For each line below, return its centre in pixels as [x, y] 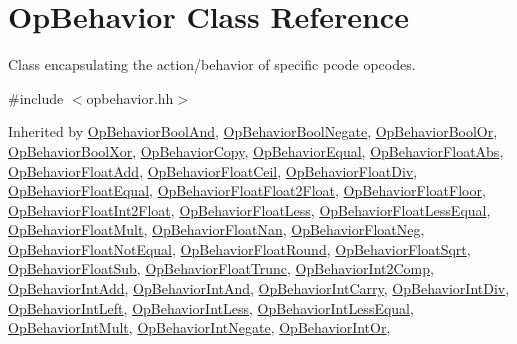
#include [36, 97]
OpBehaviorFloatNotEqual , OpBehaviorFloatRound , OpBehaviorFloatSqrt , [239, 248]
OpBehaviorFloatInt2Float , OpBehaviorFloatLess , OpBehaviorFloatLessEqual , [249, 209]
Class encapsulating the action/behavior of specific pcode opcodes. [212, 64]
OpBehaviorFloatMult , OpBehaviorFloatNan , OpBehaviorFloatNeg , [216, 229]
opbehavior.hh [130, 97]
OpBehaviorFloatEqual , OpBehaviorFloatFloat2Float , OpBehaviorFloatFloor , [247, 190]
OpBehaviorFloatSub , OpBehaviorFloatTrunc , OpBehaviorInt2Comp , [221, 268]
